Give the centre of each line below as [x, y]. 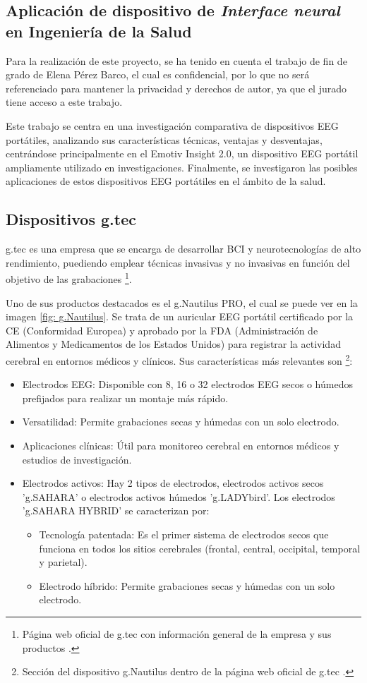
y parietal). [63, 562]
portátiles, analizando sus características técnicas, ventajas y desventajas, [164, 139]
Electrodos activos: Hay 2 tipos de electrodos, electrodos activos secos [173, 483]
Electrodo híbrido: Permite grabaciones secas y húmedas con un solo [187, 585]
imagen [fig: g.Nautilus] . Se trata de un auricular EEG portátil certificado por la [180, 316]
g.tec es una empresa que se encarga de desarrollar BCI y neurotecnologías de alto [183, 249]
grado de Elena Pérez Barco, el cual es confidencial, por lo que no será [158, 74]
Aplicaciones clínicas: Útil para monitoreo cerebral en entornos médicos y [181, 445]
